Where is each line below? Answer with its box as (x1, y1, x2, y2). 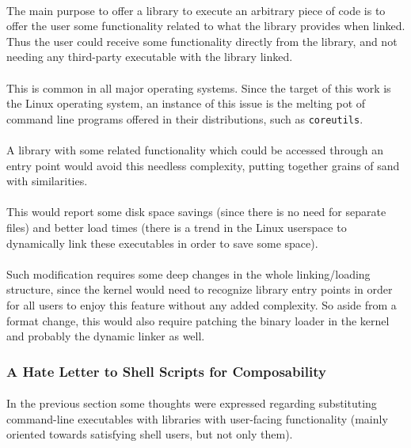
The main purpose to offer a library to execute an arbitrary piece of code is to (6, 2, 386, 18)
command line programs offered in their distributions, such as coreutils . (6, 110, 363, 127)
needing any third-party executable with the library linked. (6, 48, 293, 65)
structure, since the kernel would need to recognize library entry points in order (6, 281, 393, 298)
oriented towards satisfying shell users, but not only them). (6, 426, 293, 442)
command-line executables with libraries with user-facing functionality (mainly (6, 410, 388, 427)
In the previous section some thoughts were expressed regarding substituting (6, 395, 377, 412)
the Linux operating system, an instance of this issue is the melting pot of (6, 95, 366, 112)
